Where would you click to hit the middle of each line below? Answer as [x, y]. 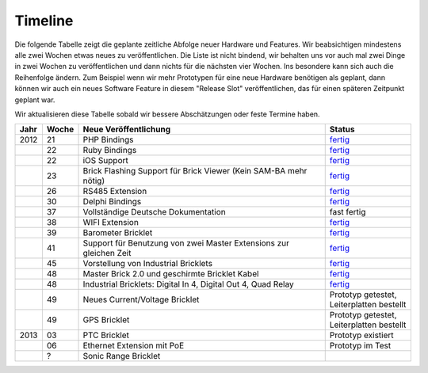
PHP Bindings [108, 140]
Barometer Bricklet [118, 233]
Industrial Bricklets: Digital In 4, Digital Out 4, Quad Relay [188, 284]
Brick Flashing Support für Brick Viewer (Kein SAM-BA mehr [195, 171]
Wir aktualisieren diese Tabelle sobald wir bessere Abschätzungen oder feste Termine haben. [167, 114]
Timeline [44, 21]
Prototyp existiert [361, 335]
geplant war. [35, 100]
